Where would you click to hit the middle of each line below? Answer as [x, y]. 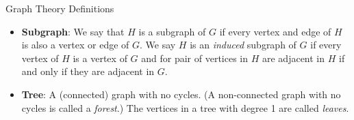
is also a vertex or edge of [75, 45]
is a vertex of [100, 58]
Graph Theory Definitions [60, 8]
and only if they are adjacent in [88, 71]
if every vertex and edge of [275, 31]
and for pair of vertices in [195, 58]
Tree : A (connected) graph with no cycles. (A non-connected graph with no [181, 94]
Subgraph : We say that [73, 31]
